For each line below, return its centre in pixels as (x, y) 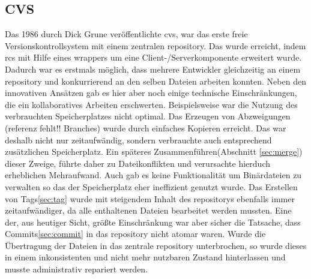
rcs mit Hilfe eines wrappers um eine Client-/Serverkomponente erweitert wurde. (153, 57)
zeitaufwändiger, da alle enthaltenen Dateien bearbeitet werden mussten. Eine (148, 210)
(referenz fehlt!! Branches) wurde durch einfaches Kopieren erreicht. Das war (146, 127)
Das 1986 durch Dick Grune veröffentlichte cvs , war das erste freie (126, 34)
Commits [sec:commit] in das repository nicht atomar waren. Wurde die (135, 234)
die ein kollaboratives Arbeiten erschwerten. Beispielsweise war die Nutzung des (151, 104)
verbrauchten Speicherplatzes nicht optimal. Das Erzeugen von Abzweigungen (148, 116)
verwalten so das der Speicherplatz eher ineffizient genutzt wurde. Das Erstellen (151, 186)
